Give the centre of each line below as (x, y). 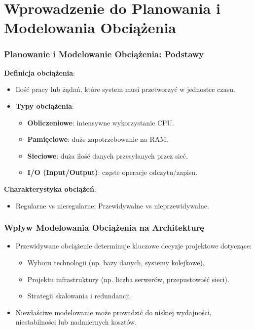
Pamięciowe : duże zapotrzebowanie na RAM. (98, 139)
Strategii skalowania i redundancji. (80, 296)
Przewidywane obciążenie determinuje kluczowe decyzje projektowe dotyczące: (133, 246)
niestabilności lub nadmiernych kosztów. (76, 322)
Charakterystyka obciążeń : (50, 188)
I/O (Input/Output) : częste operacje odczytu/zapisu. (112, 172)
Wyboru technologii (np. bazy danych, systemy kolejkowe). (116, 262)
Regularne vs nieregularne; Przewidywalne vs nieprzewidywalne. (112, 205)
